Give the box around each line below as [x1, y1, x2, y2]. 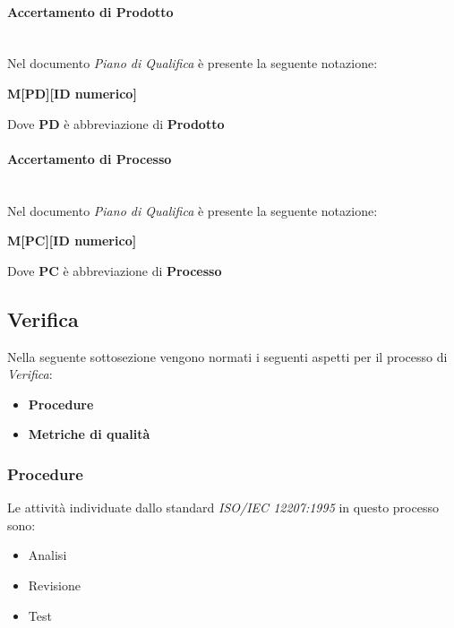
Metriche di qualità [28, 425, 150, 443]
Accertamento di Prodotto [7, 2, 174, 21]
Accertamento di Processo [7, 149, 172, 168]
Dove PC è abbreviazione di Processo [7, 261, 222, 280]
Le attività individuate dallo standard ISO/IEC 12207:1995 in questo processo [7, 498, 439, 517]
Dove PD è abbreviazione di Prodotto [7, 114, 225, 133]
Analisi [28, 546, 67, 564]
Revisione [28, 575, 81, 594]
